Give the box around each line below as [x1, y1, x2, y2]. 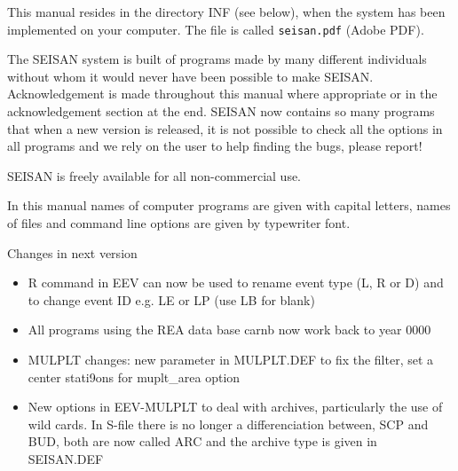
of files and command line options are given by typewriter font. [7, 214, 351, 232]
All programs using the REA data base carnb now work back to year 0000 [28, 320, 431, 339]
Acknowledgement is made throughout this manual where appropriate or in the [7, 84, 438, 103]
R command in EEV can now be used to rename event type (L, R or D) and [28, 273, 444, 292]
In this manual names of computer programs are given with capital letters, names [7, 196, 451, 215]
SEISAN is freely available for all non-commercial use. [7, 166, 302, 184]
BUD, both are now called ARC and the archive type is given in [28, 432, 377, 451]
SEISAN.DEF [28, 449, 104, 467]
